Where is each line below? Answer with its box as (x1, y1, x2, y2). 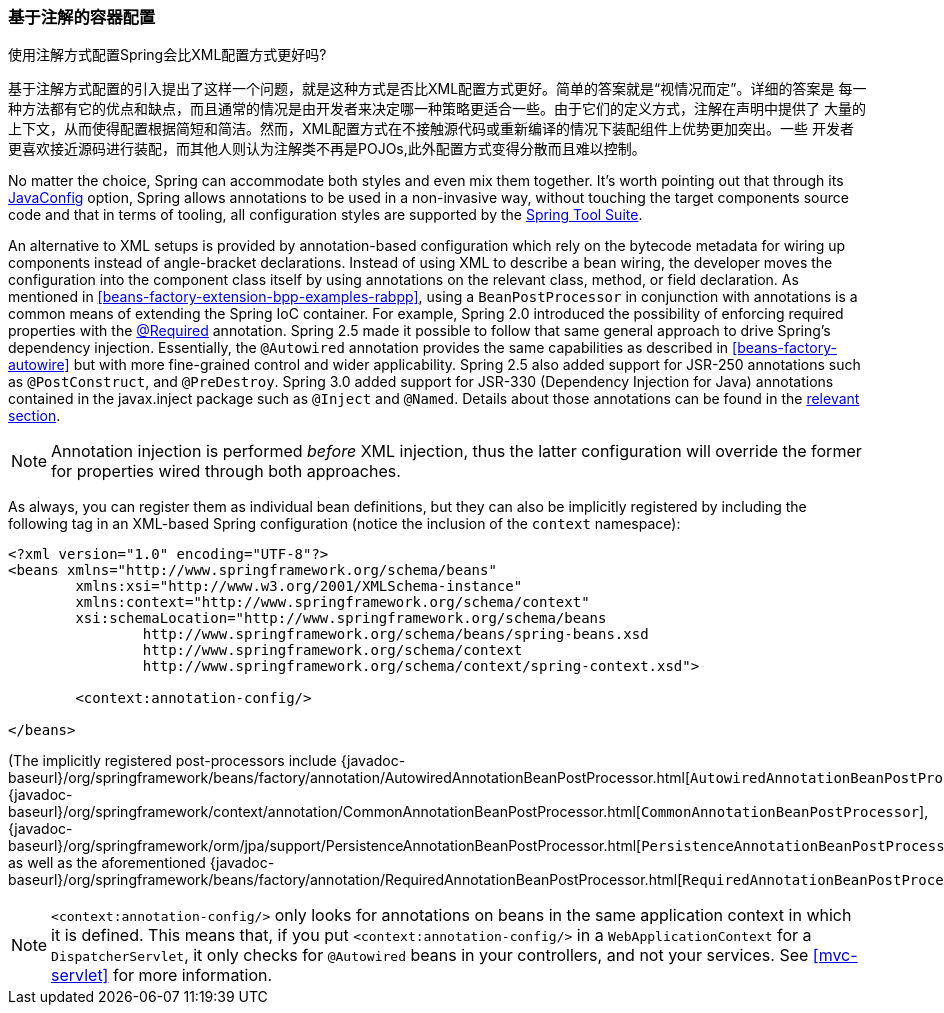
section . (8, 407, 61, 425)
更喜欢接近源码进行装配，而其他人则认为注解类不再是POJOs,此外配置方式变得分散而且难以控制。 (8, 140, 646, 158)
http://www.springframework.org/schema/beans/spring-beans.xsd (142, 626, 649, 643)
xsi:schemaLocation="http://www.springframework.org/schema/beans (75, 610, 607, 627)
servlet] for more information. (51, 965, 273, 986)
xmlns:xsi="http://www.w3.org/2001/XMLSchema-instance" (75, 578, 523, 595)
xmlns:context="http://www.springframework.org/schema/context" (75, 594, 590, 611)
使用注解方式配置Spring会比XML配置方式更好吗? (8, 46, 327, 64)
